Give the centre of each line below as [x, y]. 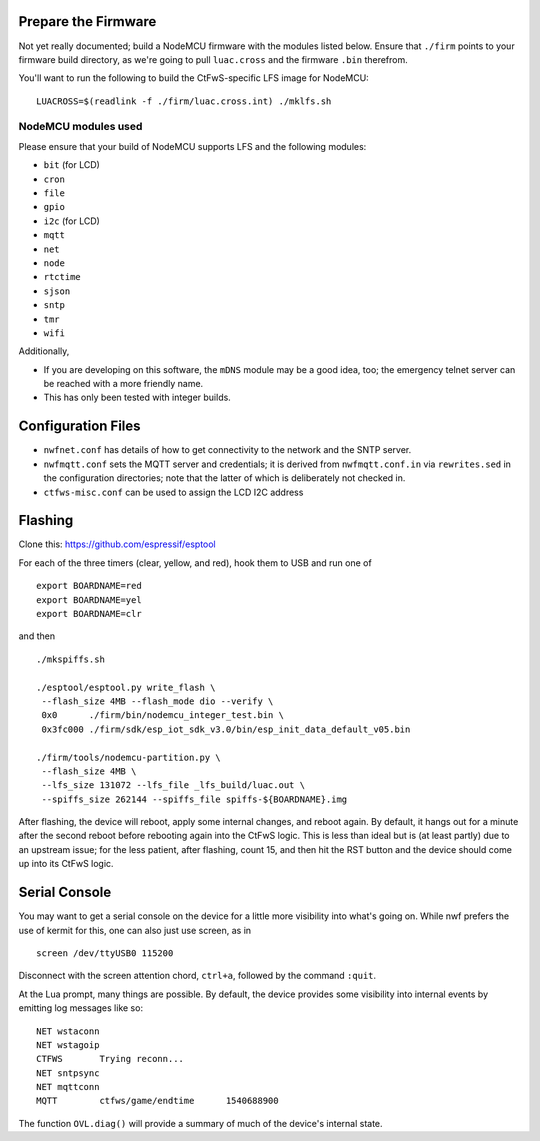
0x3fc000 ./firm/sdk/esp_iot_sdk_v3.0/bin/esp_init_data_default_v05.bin [226, 729]
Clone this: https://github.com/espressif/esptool [117, 544]
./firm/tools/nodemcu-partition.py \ [129, 757]
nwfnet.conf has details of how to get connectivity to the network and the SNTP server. [227, 450]
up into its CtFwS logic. [66, 864]
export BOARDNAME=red [89, 586]
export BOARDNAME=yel [89, 599]
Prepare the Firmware [87, 21]
